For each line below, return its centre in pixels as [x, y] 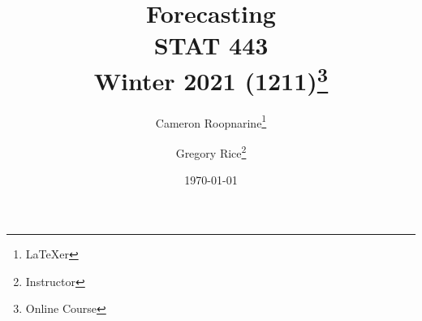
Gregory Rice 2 [211, 152]
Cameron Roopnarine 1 [211, 121]
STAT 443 [211, 45]
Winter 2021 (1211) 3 [211, 78]
